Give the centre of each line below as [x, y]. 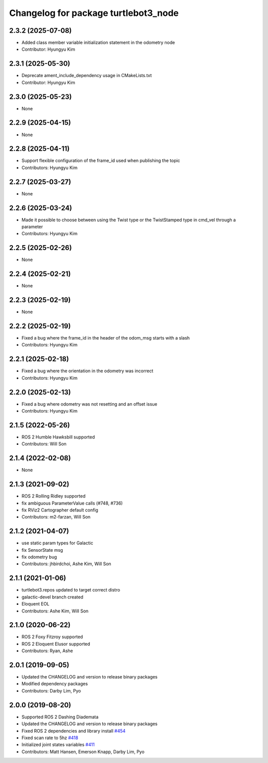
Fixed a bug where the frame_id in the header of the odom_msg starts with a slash [106, 338]
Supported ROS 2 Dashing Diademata [60, 717]
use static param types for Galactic [58, 543]
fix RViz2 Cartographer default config [60, 510]
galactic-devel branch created [53, 597]
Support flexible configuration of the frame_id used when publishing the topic [101, 161]
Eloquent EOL [35, 604]
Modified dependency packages [55, 684]
